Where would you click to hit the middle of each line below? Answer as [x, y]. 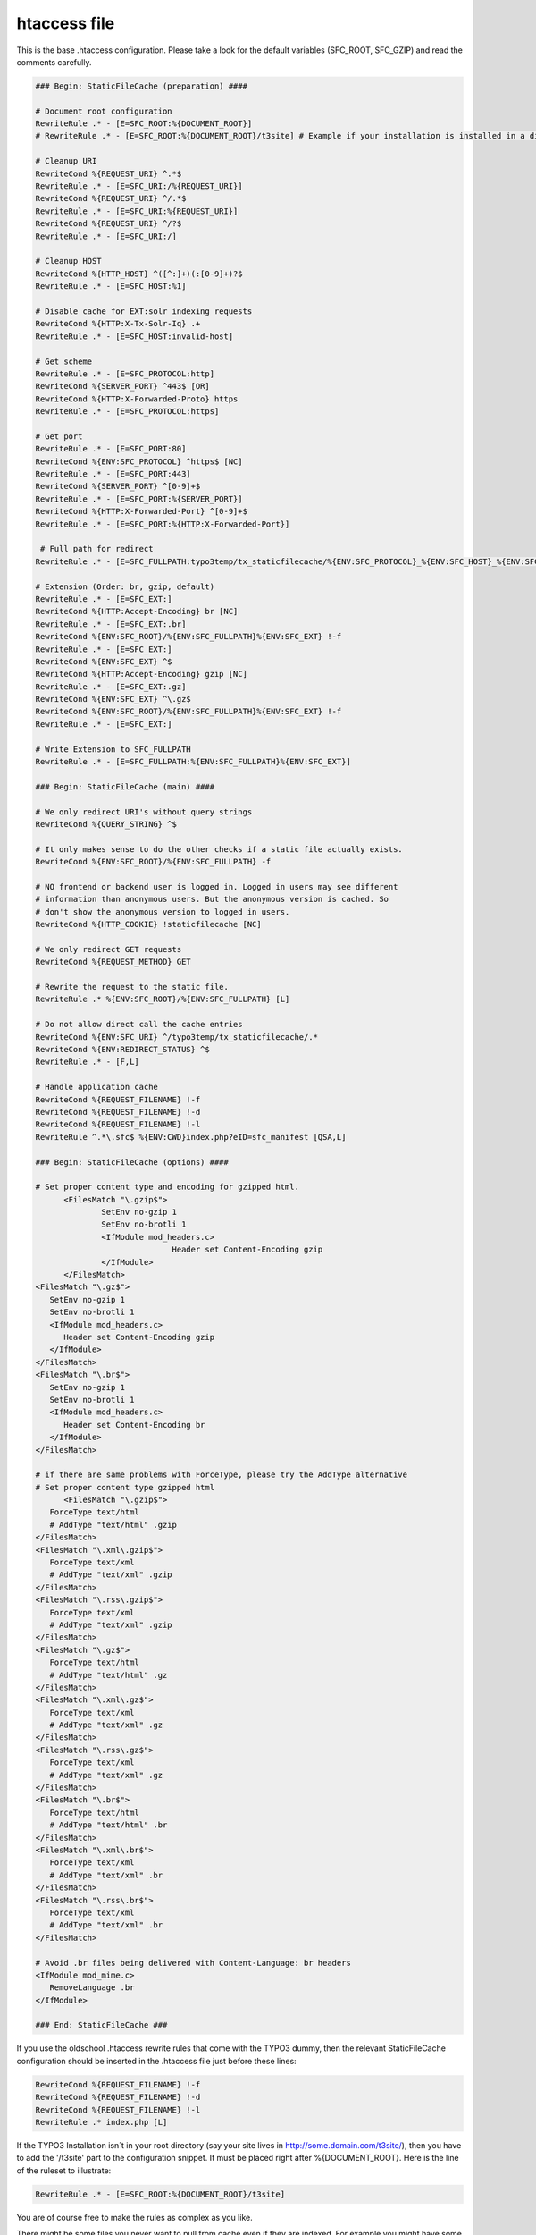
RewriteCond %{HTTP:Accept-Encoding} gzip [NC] [141, 674]
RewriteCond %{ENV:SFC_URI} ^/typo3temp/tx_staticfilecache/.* [177, 1037]
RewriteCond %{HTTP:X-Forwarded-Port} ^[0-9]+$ [141, 511]
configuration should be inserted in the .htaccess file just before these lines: [156, 2061]
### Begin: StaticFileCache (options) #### [132, 1162]
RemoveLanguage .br [92, 1988]
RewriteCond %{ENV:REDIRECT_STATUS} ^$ [122, 1049]
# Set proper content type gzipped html [125, 1487]
